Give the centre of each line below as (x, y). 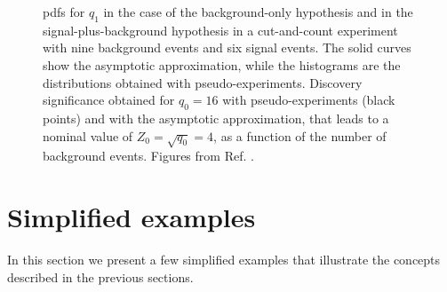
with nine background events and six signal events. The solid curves (227, 47)
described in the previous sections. (100, 276)
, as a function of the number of (300, 135)
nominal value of (88, 135)
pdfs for (64, 12)
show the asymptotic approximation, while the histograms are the (222, 64)
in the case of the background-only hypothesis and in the (258, 12)
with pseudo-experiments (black (309, 100)
